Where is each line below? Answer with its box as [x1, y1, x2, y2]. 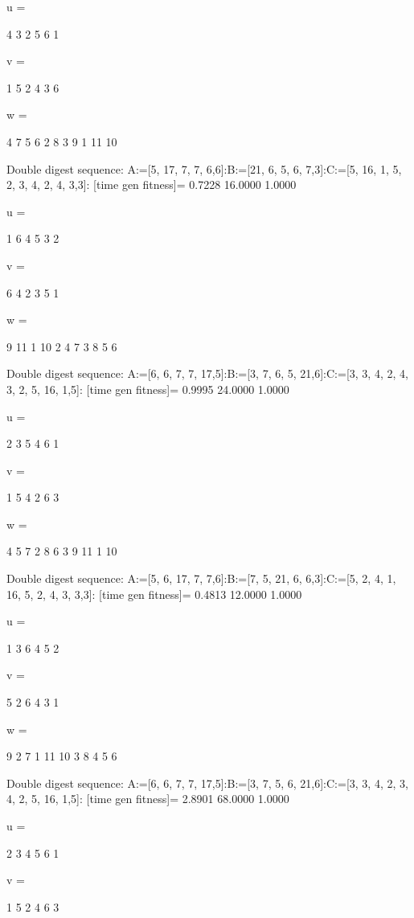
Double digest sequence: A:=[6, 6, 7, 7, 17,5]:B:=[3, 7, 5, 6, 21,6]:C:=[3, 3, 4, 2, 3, [6, 774, 408, 791]
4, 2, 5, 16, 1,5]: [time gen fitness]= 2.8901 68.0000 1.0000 [6, 790, 289, 807]
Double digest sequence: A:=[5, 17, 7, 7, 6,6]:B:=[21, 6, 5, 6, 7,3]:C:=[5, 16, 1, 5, [6, 160, 402, 177]
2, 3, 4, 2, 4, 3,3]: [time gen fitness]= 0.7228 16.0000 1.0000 [6, 176, 297, 193]
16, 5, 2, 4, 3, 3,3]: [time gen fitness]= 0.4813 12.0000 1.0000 [6, 585, 302, 602]
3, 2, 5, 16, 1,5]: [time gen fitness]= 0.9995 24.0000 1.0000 [6, 380, 289, 397]
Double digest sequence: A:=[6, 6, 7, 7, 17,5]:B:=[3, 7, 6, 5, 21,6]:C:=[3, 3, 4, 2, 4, [6, 365, 408, 382]
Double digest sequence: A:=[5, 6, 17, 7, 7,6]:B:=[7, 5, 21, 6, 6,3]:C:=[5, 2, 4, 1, [6, 570, 396, 587]
